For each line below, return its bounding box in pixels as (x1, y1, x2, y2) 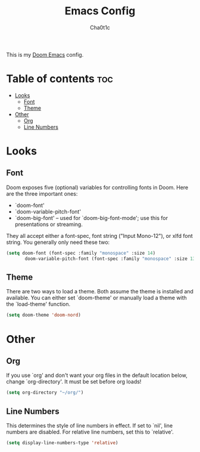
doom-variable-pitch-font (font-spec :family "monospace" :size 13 (24, 255, 196, 262)
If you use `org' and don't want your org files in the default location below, (6, 371, 187, 379)
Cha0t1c (90, 24, 110, 31)
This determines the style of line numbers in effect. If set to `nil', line (6, 422, 173, 429)
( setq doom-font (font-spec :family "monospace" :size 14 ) (6, 250, 156, 256)
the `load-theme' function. (6, 301, 71, 308)
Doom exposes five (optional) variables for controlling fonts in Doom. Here (6, 184, 189, 191)
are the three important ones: (6, 190, 78, 197)
